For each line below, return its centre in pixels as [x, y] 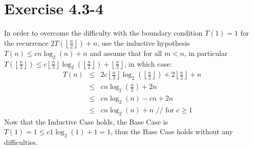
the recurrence [26, 42]
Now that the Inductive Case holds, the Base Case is [86, 121]
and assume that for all [126, 53]
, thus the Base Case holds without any [172, 131]
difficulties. [21, 142]
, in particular [206, 53]
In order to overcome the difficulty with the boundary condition [103, 33]
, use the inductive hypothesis [144, 42]
